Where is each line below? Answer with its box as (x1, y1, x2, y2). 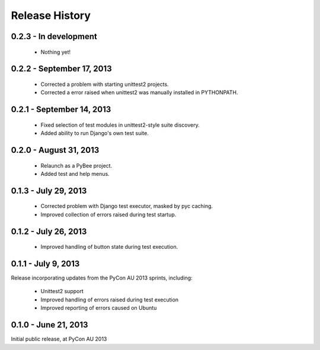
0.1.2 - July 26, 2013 (11, 226, 87, 236)
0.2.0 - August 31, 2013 (11, 145, 100, 155)
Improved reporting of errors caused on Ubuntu (40, 304, 157, 312)
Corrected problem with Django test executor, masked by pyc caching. (40, 203, 213, 210)
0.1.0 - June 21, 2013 (11, 320, 88, 330)
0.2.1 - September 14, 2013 (11, 104, 111, 115)
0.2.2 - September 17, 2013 (11, 64, 112, 74)
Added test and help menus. (40, 170, 110, 177)
